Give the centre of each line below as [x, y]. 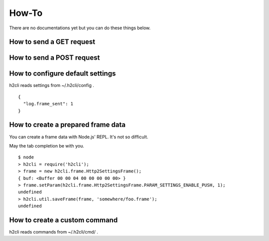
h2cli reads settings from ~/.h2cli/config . [52, 85]
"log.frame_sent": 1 [48, 104]
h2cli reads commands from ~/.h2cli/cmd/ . [54, 232]
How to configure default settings [63, 74]
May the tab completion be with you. [47, 146]
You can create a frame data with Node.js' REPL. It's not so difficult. [79, 137]
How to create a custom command [64, 220]
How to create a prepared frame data [67, 125]
